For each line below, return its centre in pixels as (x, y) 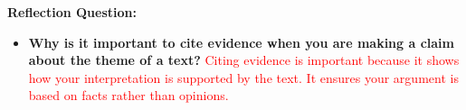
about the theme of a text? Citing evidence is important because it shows (244, 60)
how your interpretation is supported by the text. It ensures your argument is (243, 77)
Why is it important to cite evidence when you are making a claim (241, 42)
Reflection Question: (72, 12)
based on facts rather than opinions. (128, 95)
